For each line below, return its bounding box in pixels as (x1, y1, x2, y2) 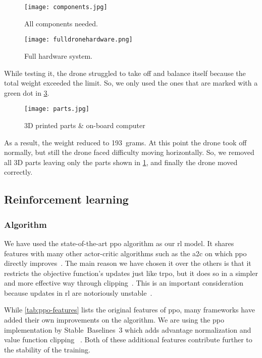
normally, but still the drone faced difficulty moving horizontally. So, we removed (4, 147, 254, 157)
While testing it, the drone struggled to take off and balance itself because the (4, 67, 246, 78)
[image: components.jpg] (24, 4, 108, 11)
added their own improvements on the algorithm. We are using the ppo (4, 314, 224, 325)
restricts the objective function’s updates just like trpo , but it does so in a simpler (4, 267, 258, 278)
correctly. (4, 167, 33, 177)
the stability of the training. (4, 344, 90, 354)
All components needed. (24, 18, 98, 28)
